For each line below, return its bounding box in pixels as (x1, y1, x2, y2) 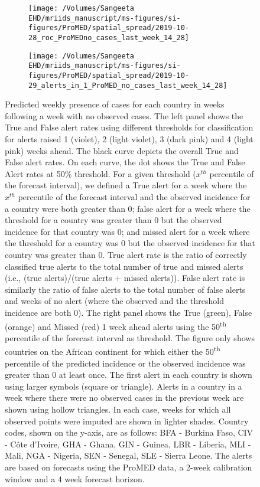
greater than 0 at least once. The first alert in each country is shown (5, 368, 252, 381)
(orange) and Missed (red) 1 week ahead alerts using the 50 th (5, 318, 227, 332)
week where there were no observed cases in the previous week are (5, 391, 244, 404)
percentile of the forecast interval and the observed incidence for (18, 191, 251, 202)
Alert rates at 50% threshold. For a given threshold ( (5, 167, 196, 179)
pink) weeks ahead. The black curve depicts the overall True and (5, 144, 239, 156)
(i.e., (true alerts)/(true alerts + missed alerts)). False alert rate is (5, 272, 245, 284)
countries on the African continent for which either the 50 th (5, 344, 220, 358)
